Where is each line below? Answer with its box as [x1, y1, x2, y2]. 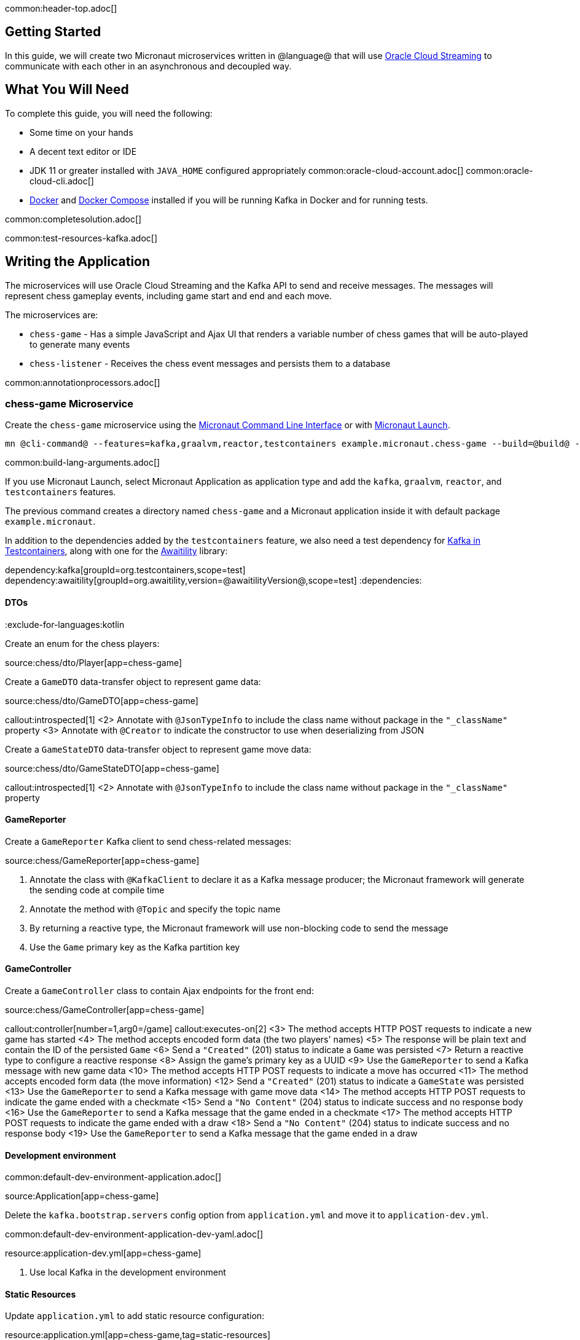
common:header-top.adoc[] [5, 3, 117, 14]
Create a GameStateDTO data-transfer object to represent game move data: [5, 743, 312, 754]
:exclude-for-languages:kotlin [5, 619, 125, 630]
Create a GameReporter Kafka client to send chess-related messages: [5, 836, 292, 847]
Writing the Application [5, 254, 151, 270]
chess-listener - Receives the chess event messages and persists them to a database [29, 358, 391, 369]
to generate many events [29, 339, 130, 350]
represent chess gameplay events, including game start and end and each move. [5, 290, 332, 301]
